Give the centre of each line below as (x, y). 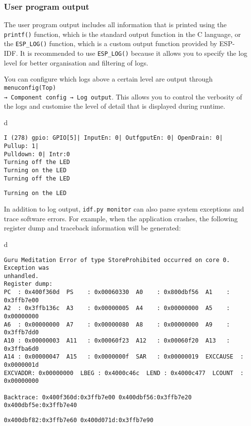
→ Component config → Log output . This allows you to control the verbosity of (123, 96)
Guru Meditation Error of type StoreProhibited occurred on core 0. (117, 260)
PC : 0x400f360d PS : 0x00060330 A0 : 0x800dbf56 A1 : (117, 292)
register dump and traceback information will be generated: (92, 228)
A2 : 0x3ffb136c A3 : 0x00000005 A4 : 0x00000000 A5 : (117, 308)
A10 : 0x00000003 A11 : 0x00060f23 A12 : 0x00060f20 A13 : (117, 341)
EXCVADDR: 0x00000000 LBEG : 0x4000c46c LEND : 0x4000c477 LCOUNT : (124, 373)
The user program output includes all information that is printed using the (115, 25)
